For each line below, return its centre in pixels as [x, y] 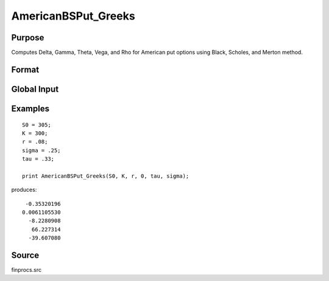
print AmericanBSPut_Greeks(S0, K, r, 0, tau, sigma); [106, 176]
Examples [30, 108]
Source [25, 255]
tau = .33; [38, 159]
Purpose [28, 38]
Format [25, 69]
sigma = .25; [41, 150]
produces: [24, 190]
